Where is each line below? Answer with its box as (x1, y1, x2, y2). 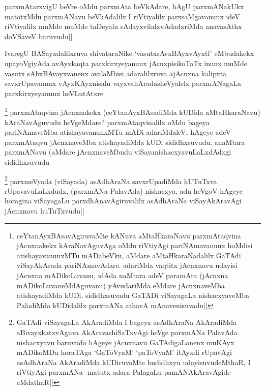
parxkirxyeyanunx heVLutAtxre (5, 87, 104, 98)
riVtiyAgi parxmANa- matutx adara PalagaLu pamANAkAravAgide (16, 367, 231, 377)
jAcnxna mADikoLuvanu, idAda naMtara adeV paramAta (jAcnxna (16, 269, 228, 280)
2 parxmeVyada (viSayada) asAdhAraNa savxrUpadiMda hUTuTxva (5, 174, 217, 186)
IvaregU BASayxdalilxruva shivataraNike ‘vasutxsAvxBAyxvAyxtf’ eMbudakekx (5, 48, 254, 58)
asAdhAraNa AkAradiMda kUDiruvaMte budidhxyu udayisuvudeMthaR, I (16, 356, 251, 367)
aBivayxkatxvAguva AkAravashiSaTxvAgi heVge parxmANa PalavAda (16, 326, 238, 337)
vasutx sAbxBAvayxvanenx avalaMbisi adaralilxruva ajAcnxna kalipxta (5, 68, 227, 78)
